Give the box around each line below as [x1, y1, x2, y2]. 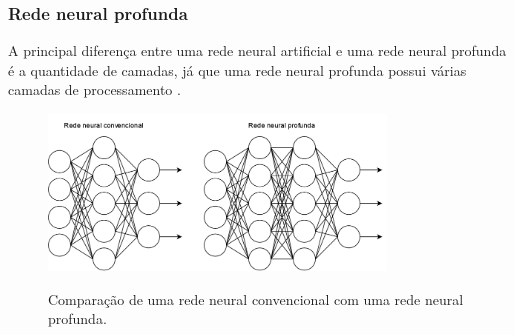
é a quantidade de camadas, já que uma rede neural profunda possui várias [8, 59, 467, 80]
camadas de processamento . [8, 79, 181, 100]
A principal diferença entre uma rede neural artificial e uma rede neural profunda [8, 40, 507, 61]
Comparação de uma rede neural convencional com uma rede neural [48, 288, 464, 309]
